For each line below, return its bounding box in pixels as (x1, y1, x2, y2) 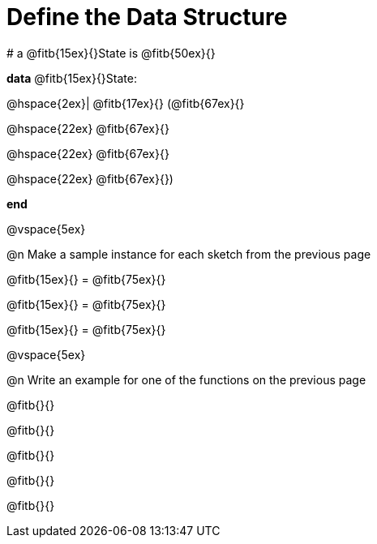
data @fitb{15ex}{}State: (6, 71, 137, 85)
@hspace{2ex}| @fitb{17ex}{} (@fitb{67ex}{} (6, 96, 245, 110)
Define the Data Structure (6, 3, 288, 31)
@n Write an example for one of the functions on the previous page (6, 372, 366, 387)
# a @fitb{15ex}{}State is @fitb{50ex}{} (6, 45, 216, 60)
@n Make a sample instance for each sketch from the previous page (6, 246, 371, 261)
